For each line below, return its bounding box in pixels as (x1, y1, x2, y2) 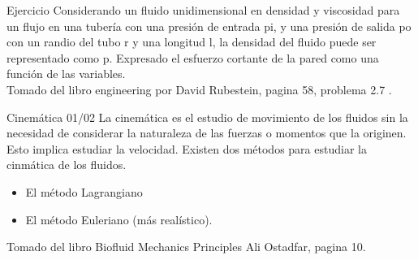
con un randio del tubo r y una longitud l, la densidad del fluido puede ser (6, 33, 377, 50)
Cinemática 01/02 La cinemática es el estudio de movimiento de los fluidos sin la (6, 108, 408, 125)
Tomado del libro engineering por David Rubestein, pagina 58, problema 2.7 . (6, 80, 392, 97)
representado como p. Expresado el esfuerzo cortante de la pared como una (6, 49, 379, 66)
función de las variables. (6, 65, 126, 82)
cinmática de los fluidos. (6, 156, 127, 173)
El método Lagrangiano (25, 183, 143, 200)
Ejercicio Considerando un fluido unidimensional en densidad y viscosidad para (6, 2, 400, 18)
